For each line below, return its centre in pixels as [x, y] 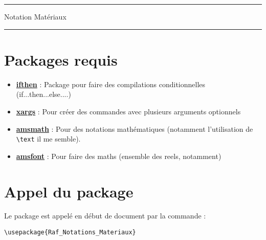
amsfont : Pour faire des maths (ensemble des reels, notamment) [119, 156]
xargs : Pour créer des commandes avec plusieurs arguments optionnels [128, 111]
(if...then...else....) [43, 94]
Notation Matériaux [35, 16]
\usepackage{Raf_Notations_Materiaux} [70, 233]
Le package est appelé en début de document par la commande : [105, 216]
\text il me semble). [48, 139]
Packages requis [61, 59]
